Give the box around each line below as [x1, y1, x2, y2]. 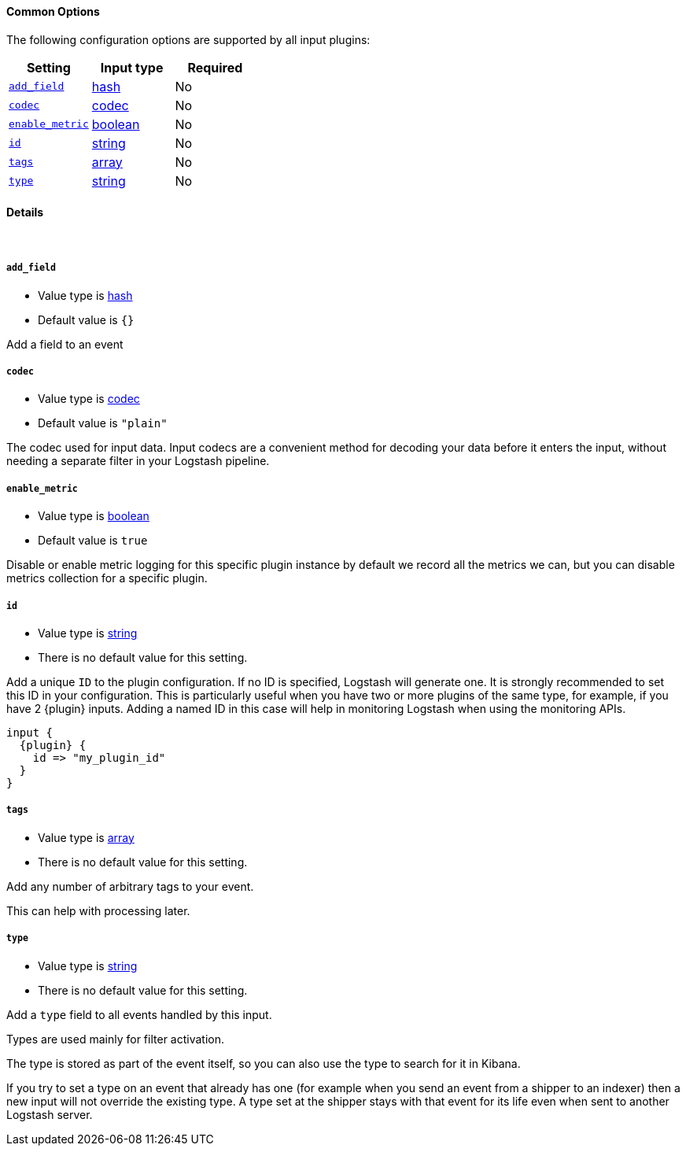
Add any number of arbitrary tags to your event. [6, 879, 254, 893]
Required [187, 59, 243, 76]
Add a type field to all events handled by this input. [6, 1007, 272, 1021]
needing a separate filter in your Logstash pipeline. [6, 454, 270, 468]
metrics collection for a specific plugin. [6, 571, 208, 585]
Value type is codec [38, 392, 140, 406]
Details [6, 205, 44, 220]
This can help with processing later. [6, 903, 190, 918]
